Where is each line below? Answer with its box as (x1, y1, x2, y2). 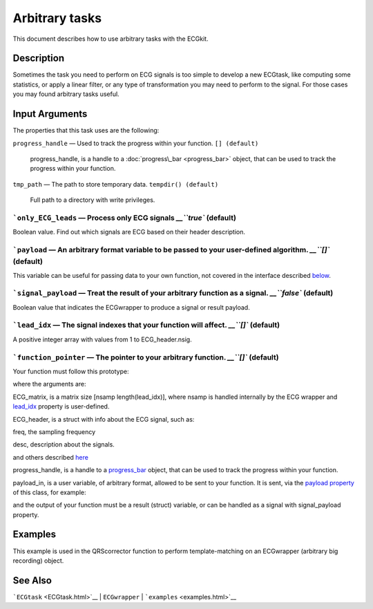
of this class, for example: (12, 488, 86, 496)
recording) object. (12, 556, 64, 565)
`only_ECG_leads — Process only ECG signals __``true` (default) (12, 213, 236, 223)
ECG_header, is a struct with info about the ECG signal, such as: (12, 415, 195, 423)
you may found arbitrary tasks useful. (12, 90, 120, 98)
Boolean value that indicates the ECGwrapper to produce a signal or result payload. (12, 303, 250, 311)
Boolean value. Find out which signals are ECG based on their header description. (12, 228, 245, 236)
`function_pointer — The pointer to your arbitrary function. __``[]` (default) (12, 353, 279, 362)
